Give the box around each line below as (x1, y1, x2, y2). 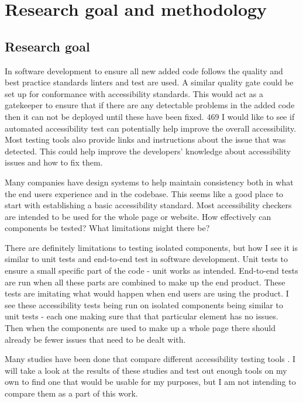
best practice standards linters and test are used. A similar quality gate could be (5, 76, 294, 88)
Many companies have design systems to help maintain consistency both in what (5, 175, 294, 188)
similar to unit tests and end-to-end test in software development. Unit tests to (5, 253, 288, 265)
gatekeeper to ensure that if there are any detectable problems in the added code (5, 99, 295, 111)
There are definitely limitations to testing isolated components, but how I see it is (5, 241, 298, 253)
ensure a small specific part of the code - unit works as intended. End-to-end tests (5, 264, 298, 277)
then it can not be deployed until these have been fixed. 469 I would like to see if (5, 110, 295, 122)
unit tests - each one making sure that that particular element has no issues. (5, 310, 278, 322)
